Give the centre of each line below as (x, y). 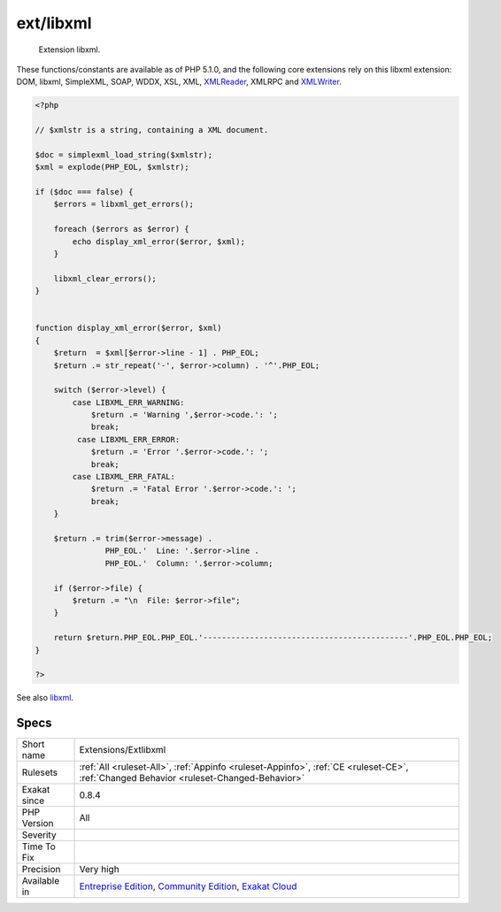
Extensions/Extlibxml (123, 750)
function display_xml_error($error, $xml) (128, 328)
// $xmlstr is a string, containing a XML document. (152, 130)
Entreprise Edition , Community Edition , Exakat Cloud (188, 886)
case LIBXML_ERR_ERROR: (128, 439)
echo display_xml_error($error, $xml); (158, 241)
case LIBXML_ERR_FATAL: (124, 477)
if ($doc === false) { (84, 192)
